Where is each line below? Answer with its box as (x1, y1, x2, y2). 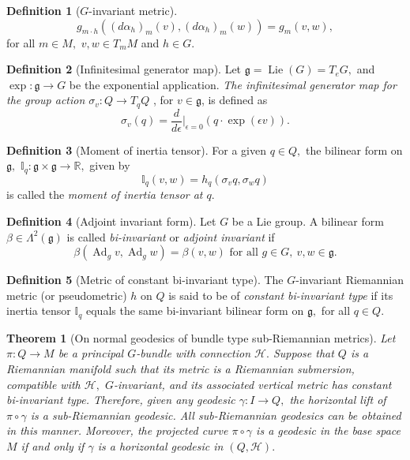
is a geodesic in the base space (256, 422, 401, 439)
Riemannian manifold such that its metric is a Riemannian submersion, (6, 361, 355, 376)
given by (89, 157, 130, 174)
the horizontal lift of (289, 391, 386, 408)
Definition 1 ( (6, 2, 81, 18)
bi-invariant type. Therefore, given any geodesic (6, 391, 235, 408)
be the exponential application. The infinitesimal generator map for (69, 76, 397, 92)
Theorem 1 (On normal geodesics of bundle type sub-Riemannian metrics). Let (6, 329, 396, 346)
